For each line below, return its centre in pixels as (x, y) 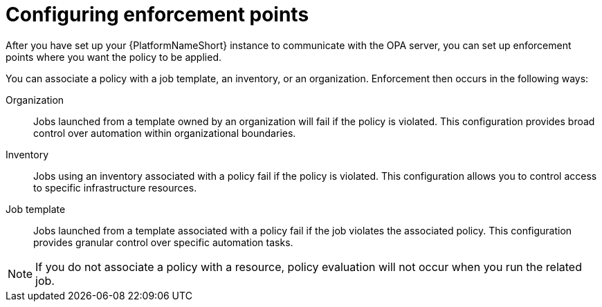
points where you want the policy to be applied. (113, 57)
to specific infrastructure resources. (115, 187)
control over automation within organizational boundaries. (165, 133)
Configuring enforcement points (157, 15)
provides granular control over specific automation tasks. (163, 242)
